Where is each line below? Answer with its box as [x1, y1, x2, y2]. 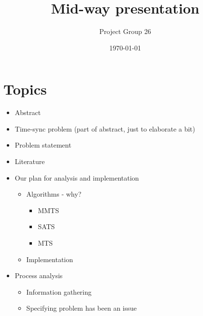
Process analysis [14, 270, 63, 281]
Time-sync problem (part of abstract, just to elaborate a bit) [14, 123, 195, 133]
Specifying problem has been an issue [26, 303, 137, 313]
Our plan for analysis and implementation [14, 172, 139, 183]
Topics [3, 79, 47, 99]
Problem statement [14, 140, 72, 150]
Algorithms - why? [26, 189, 82, 199]
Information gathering [26, 286, 92, 297]
